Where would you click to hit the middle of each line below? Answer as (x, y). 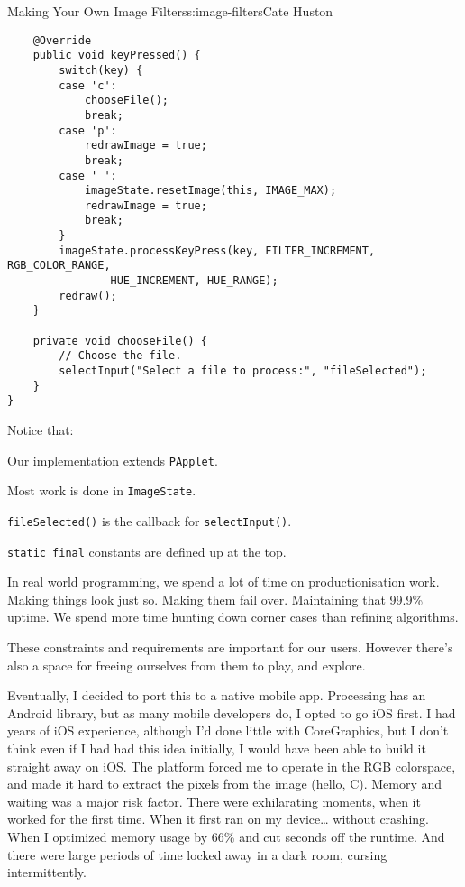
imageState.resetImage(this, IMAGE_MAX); (210, 191)
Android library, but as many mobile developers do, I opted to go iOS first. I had (232, 712)
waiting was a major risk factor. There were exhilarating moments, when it (214, 801)
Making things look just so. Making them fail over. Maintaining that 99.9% (215, 599)
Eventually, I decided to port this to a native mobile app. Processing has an (217, 695)
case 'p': (88, 130)
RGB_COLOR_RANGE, (59, 266)
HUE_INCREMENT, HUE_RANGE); (194, 281)
